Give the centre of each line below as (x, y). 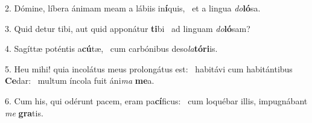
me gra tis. (24, 112)
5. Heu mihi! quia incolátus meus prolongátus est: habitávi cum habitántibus (149, 68)
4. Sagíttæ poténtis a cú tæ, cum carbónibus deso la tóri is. (111, 49)
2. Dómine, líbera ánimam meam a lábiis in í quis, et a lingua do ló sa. (133, 8)
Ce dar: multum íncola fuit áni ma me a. (80, 80)
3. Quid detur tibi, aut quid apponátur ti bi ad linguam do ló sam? (128, 28)
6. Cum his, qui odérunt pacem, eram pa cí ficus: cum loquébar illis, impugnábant (156, 100)
